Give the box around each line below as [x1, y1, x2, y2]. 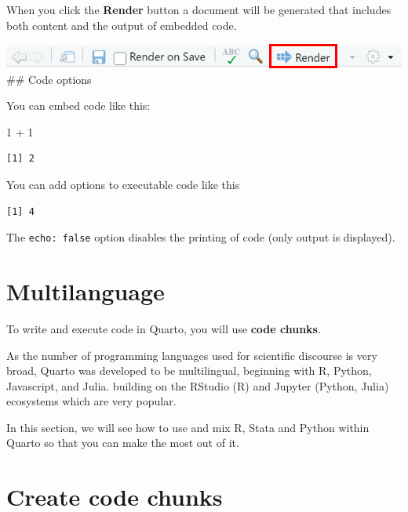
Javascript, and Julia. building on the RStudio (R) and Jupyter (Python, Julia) [6, 377, 389, 394]
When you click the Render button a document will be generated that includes [6, 2, 392, 17]
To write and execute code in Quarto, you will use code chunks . [6, 320, 321, 336]
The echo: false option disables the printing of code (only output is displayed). [6, 229, 395, 245]
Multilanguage [6, 274, 165, 307]
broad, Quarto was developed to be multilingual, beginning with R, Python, [6, 362, 372, 379]
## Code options [6, 71, 92, 87]
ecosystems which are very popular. [6, 393, 177, 409]
